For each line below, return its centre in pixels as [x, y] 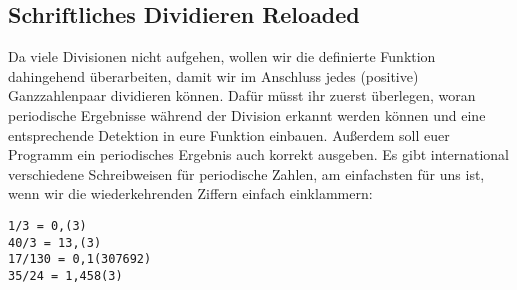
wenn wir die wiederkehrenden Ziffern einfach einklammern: [190, 193]
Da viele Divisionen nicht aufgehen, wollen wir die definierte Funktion [222, 56]
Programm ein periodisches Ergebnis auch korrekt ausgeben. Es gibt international [259, 154]
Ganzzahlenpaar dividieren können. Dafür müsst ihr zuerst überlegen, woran [242, 95]
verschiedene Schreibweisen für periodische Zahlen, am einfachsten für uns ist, [246, 173]
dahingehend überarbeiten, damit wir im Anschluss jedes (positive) [213, 75]
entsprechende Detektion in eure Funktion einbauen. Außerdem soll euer [229, 134]
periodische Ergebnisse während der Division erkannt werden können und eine [247, 114]
